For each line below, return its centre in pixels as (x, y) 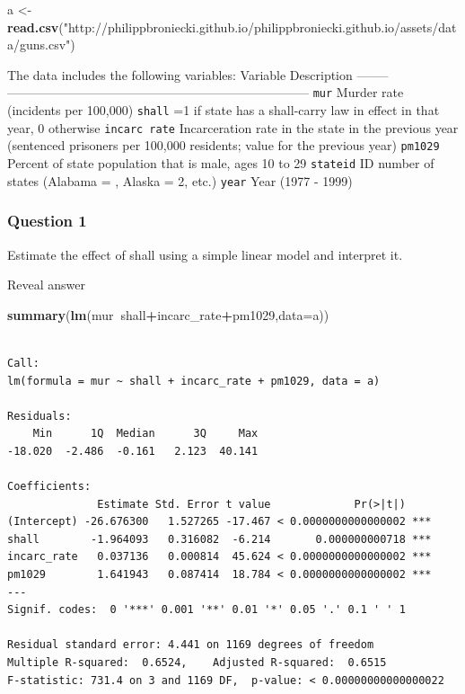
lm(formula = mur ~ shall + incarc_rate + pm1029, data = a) (194, 381)
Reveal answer (47, 285)
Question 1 (47, 221)
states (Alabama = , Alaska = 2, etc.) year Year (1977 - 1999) (180, 180)
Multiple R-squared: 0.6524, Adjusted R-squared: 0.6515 (197, 663)
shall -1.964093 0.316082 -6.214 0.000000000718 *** (219, 539)
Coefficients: (49, 487)
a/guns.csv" (39, 44)
